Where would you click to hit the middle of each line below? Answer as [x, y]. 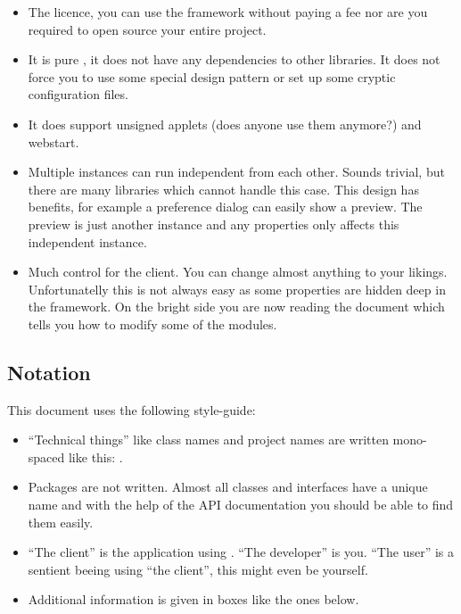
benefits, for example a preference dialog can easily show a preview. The [225, 207]
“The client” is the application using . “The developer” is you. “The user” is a [241, 552]
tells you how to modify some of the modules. [152, 324]
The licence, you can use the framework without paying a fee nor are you [228, 12]
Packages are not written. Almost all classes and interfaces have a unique [228, 487]
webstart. [54, 141]
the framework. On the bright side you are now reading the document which [236, 307]
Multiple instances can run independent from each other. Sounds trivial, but [236, 172]
